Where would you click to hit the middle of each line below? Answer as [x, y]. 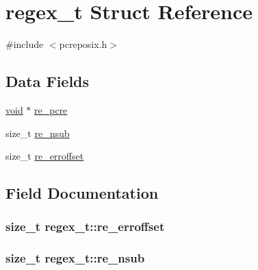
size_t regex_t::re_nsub [75, 258]
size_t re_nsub [38, 133]
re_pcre [51, 109]
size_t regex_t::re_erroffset [85, 226]
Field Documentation [82, 193]
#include [25, 44]
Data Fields [48, 81]
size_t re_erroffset [45, 156]
